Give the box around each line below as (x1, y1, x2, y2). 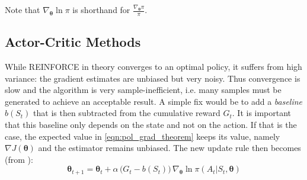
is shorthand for (72, 4, 130, 15)
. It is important (232, 107, 292, 119)
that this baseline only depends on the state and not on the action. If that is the (5, 118, 297, 130)
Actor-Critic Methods (5, 33, 141, 51)
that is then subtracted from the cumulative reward (33, 107, 220, 119)
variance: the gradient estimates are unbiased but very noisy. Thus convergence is (5, 72, 300, 84)
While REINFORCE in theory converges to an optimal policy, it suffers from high (5, 60, 302, 73)
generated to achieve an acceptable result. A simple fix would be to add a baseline (5, 95, 303, 107)
